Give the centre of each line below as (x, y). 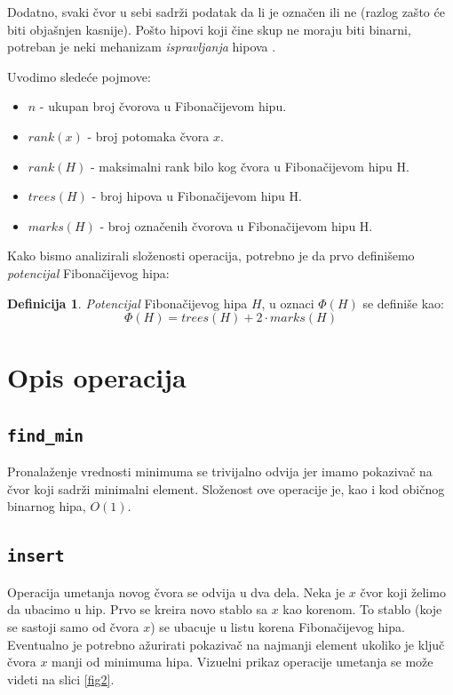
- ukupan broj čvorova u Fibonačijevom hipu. (163, 106)
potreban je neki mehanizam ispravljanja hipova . (142, 47)
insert (36, 556)
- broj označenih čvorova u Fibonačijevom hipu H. (236, 225)
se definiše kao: (403, 303)
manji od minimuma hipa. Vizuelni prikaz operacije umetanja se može (242, 662)
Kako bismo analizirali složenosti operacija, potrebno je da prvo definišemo (211, 256)
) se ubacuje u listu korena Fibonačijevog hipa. (278, 627)
